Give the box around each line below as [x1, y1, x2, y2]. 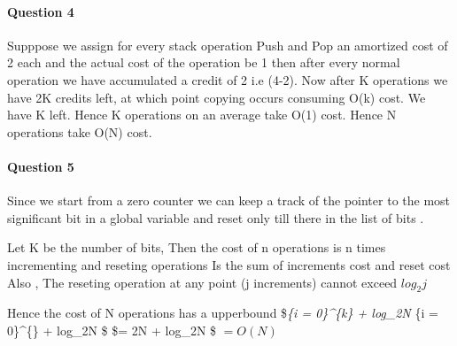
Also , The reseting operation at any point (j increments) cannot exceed [7, 273, 398, 291]
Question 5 [7, 157, 74, 175]
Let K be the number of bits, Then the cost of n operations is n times [7, 238, 386, 257]
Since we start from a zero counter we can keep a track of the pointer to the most [7, 191, 451, 210]
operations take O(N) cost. [7, 122, 152, 141]
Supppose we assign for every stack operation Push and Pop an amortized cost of [7, 35, 448, 54]
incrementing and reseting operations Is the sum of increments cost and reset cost [7, 255, 451, 273]
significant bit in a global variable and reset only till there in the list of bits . [7, 208, 424, 227]
